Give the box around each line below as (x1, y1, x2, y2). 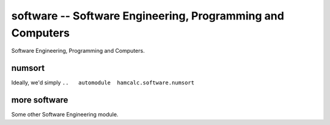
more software (11, 95, 68, 106)
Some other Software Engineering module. (11, 111, 119, 118)
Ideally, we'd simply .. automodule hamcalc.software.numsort (11, 79, 195, 86)
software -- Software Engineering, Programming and (11, 9, 284, 22)
